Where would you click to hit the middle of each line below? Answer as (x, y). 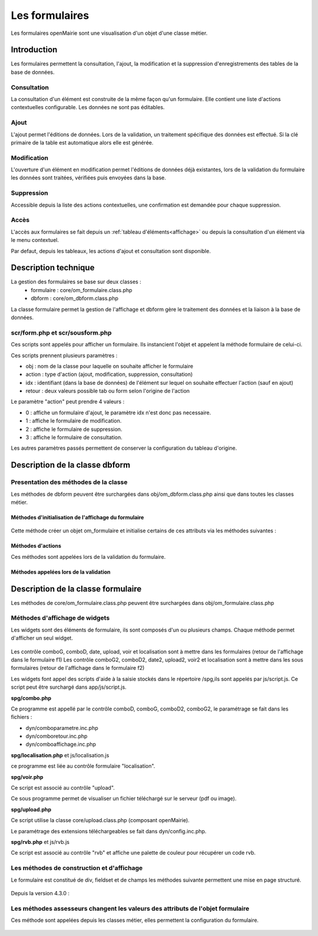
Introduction (34, 50)
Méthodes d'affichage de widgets (60, 618)
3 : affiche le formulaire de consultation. (74, 437)
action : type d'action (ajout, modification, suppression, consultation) (109, 374)
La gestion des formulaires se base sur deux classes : (76, 282)
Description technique (53, 268)
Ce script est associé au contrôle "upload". (63, 788)
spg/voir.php (27, 777)
